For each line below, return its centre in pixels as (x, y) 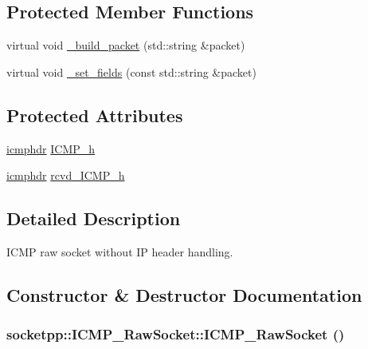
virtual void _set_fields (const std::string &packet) (131, 71)
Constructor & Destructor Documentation (184, 294)
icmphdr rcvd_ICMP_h (66, 175)
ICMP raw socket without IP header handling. (120, 251)
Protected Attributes (95, 115)
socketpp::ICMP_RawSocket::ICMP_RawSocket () (176, 334)
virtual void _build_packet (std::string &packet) (126, 45)
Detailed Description (94, 218)
